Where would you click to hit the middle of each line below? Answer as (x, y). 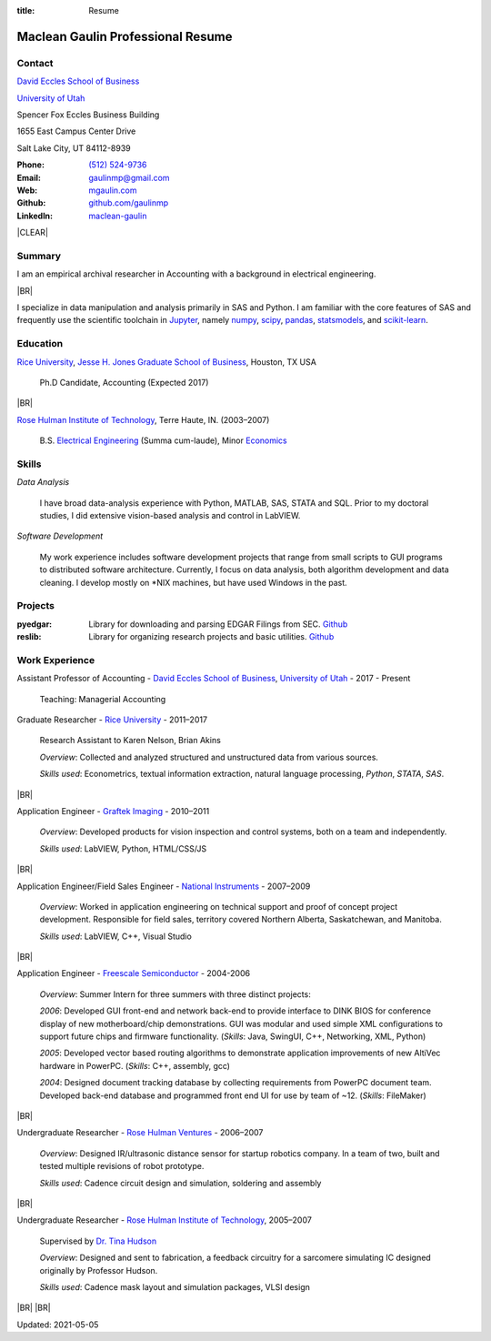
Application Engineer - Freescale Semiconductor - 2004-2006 (133, 973)
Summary (39, 256)
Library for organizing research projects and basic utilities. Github (211, 637)
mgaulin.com (113, 190)
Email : (29, 177)
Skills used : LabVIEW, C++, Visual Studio (116, 936)
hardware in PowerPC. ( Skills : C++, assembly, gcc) (135, 1065)
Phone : (31, 165)
